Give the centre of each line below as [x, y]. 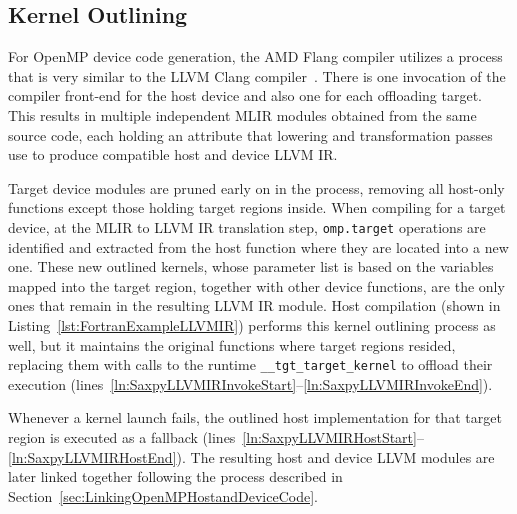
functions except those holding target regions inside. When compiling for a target [257, 207]
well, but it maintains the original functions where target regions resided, [232, 344]
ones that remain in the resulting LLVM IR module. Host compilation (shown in [254, 305]
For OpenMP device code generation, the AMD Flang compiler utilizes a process [255, 56]
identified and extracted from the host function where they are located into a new [258, 246]
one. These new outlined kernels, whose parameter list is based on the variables [251, 266]
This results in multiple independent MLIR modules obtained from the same [242, 114]
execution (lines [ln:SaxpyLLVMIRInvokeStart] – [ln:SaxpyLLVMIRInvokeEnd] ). [250, 383]
